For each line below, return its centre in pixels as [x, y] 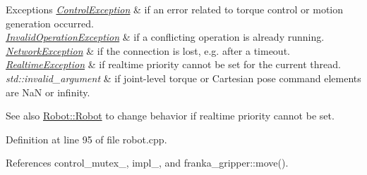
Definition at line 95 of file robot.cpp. [86, 139]
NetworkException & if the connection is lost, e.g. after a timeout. [148, 50]
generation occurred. [50, 23]
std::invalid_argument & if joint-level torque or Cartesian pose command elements [183, 78]
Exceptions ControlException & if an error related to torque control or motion [175, 9]
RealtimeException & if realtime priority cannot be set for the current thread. [173, 64]
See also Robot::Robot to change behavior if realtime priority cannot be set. [170, 116]
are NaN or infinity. [48, 92]
